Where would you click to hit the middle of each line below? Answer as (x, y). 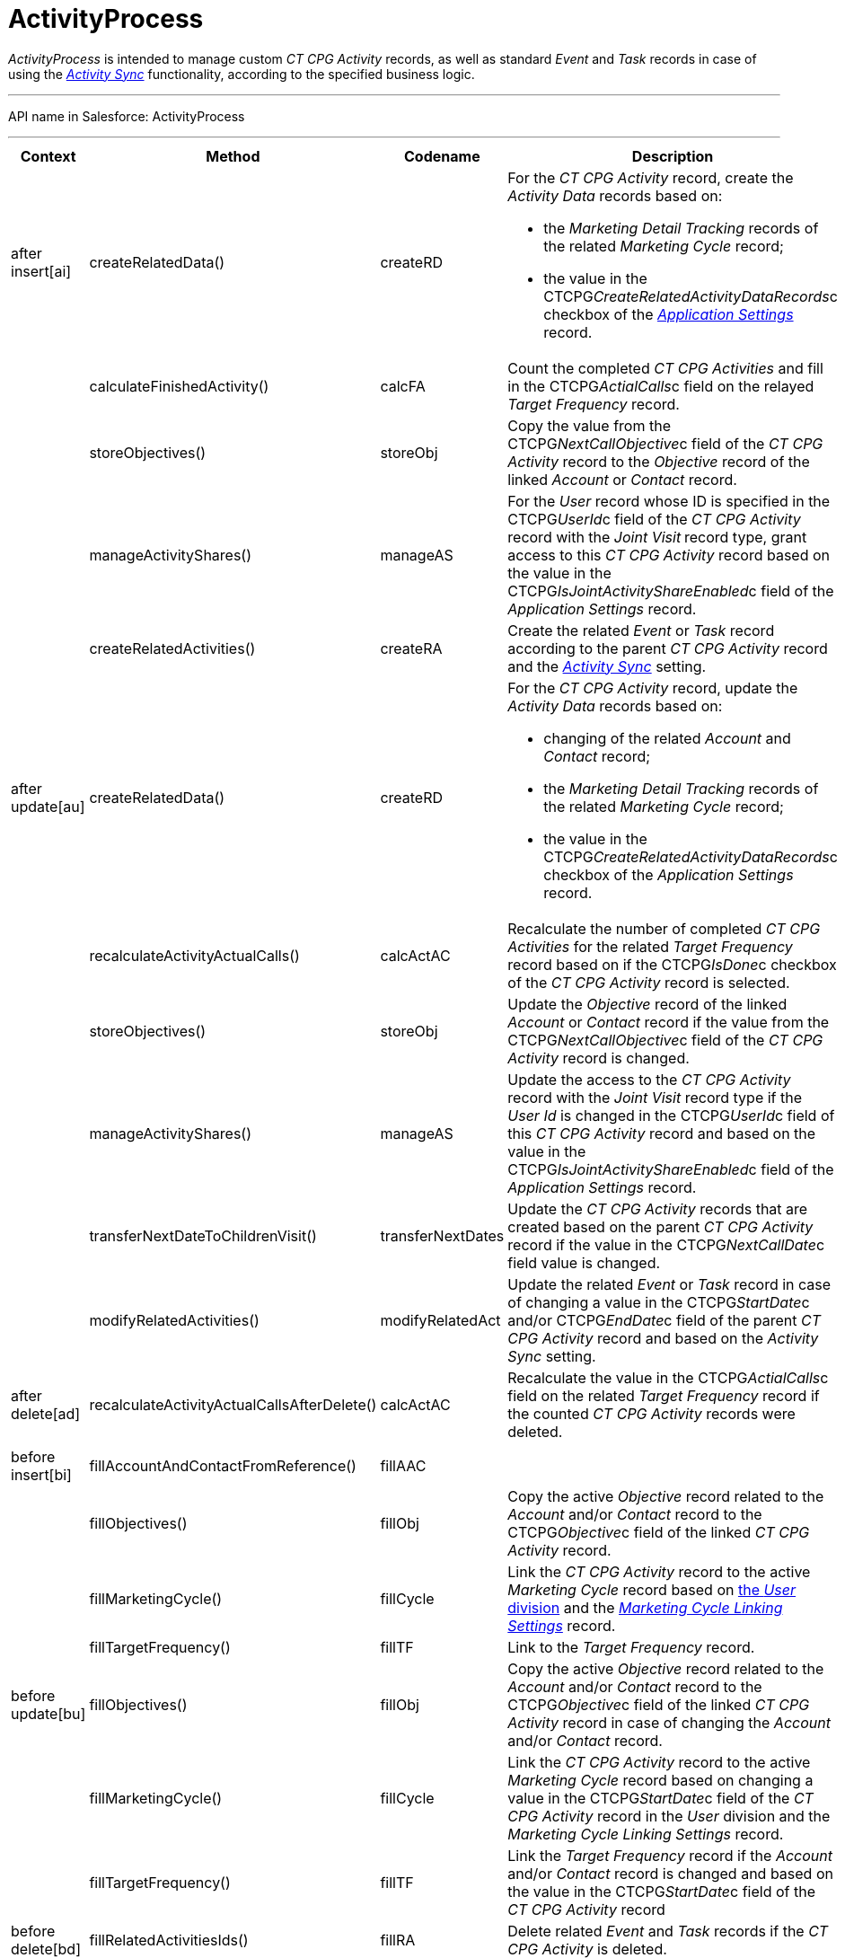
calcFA (403, 386)
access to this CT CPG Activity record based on (669, 555)
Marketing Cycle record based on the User (652, 1589)
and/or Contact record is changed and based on (670, 1873)
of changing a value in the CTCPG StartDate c (659, 1302)
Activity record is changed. (599, 1058)
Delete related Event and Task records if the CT (668, 1931)
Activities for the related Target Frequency (650, 946)
